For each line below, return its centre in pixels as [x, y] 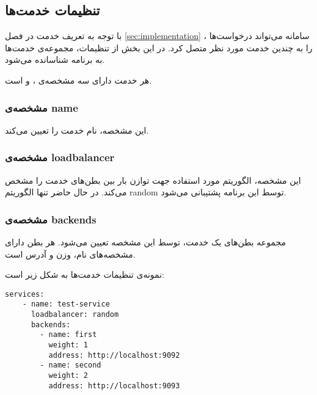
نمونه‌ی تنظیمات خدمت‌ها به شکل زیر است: [85, 274]
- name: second [71, 365]
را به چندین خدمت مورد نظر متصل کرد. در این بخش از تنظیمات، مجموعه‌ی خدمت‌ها [159, 47]
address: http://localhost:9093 [114, 386]
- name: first [68, 335]
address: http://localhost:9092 [114, 355]
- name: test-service [66, 304]
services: [25, 294]
